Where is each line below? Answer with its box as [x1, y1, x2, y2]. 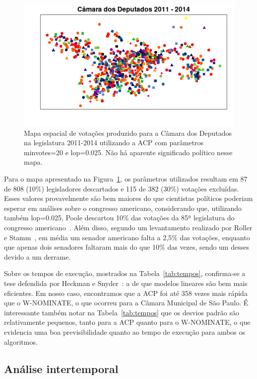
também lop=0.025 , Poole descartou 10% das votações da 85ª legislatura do [4, 212, 235, 223]
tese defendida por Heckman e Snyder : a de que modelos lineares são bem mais [4, 278, 248, 288]
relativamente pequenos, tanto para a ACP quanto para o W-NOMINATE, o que [4, 317, 251, 327]
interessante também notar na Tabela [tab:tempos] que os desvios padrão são [4, 307, 239, 317]
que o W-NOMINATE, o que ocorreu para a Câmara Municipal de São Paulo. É [4, 297, 249, 308]
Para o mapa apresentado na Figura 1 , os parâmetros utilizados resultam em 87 [4, 174, 248, 184]
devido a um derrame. [4, 251, 71, 262]
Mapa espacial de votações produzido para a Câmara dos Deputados [24, 127, 232, 138]
